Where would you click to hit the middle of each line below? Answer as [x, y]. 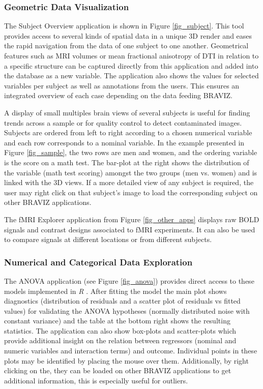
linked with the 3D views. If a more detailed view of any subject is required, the [129, 182]
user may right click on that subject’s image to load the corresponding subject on [131, 192]
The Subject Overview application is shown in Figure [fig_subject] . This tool [124, 26]
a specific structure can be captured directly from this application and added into [131, 65]
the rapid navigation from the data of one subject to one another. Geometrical [126, 46]
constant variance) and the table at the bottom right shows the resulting [117, 321]
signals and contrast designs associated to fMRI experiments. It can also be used [130, 229]
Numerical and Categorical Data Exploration [98, 262]
